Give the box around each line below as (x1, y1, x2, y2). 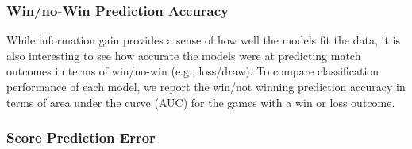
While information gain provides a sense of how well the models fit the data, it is (6, 32, 400, 48)
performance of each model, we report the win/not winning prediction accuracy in (6, 78, 406, 94)
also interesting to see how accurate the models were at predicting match (6, 47, 361, 63)
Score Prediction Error (6, 128, 156, 147)
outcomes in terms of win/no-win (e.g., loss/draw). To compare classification (6, 63, 379, 79)
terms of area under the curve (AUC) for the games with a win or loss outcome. (6, 94, 395, 110)
